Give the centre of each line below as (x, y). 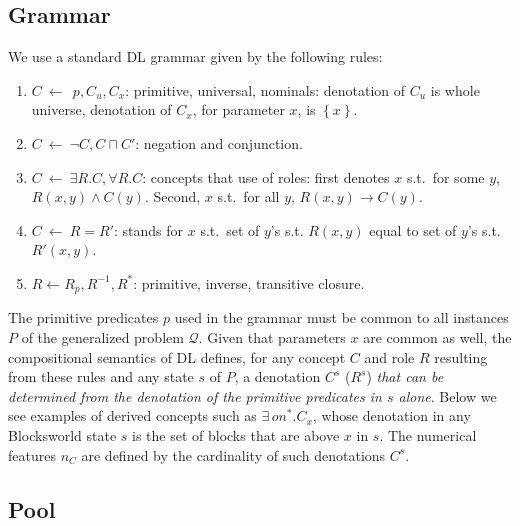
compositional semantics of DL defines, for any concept (177, 356)
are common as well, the (437, 337)
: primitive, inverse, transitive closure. (249, 282)
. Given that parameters (272, 337)
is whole (455, 89)
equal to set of (413, 229)
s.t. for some (445, 176)
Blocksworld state (62, 434)
